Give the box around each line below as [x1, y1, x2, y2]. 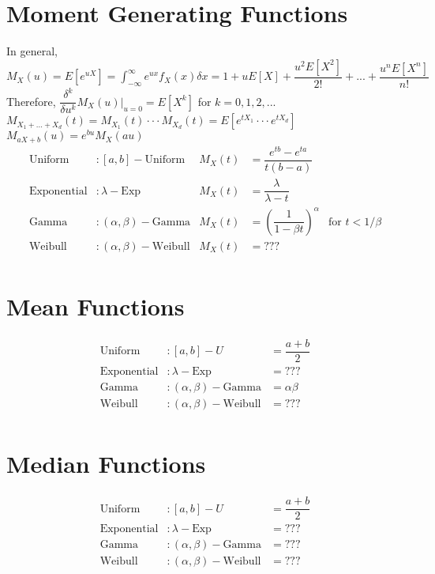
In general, [6, 43, 58, 59]
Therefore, [6, 93, 56, 109]
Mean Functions [6, 289, 185, 322]
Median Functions [6, 447, 206, 480]
